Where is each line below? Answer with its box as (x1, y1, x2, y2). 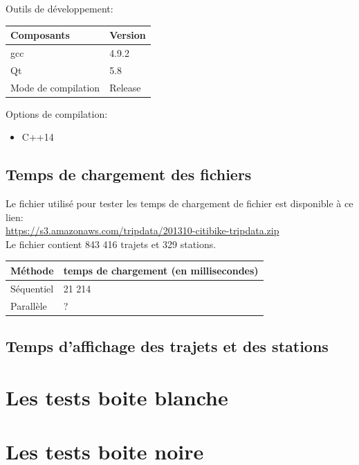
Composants (10, 28, 70, 42)
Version (109, 28, 146, 42)
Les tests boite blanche (6, 383, 228, 411)
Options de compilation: (6, 106, 108, 121)
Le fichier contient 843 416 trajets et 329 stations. (6, 236, 217, 251)
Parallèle (10, 298, 47, 313)
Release (109, 80, 141, 94)
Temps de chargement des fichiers (6, 164, 252, 185)
